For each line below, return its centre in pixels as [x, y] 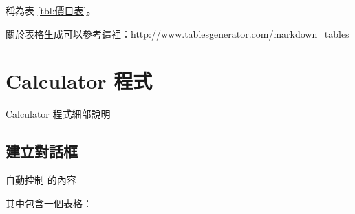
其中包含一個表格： [49, 203]
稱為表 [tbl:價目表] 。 [51, 10]
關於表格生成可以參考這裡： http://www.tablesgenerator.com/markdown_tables [177, 33]
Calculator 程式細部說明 [58, 114]
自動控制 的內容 [41, 180]
